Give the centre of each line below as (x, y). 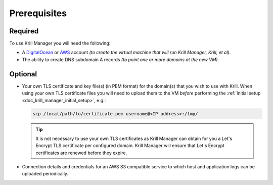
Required (24, 31)
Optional (23, 74)
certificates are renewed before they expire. (81, 153)
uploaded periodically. (45, 174)
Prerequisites (38, 13)
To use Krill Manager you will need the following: (60, 43)
